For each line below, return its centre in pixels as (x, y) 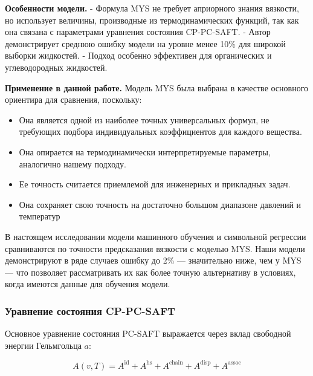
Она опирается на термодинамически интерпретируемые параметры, (145, 151)
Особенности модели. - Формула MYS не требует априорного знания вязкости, (152, 8)
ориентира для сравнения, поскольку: (73, 99)
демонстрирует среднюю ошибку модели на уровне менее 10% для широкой (145, 43)
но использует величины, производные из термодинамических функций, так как (152, 20)
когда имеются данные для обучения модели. (88, 284)
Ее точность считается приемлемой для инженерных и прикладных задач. (155, 184)
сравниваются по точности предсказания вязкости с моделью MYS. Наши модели (155, 248)
